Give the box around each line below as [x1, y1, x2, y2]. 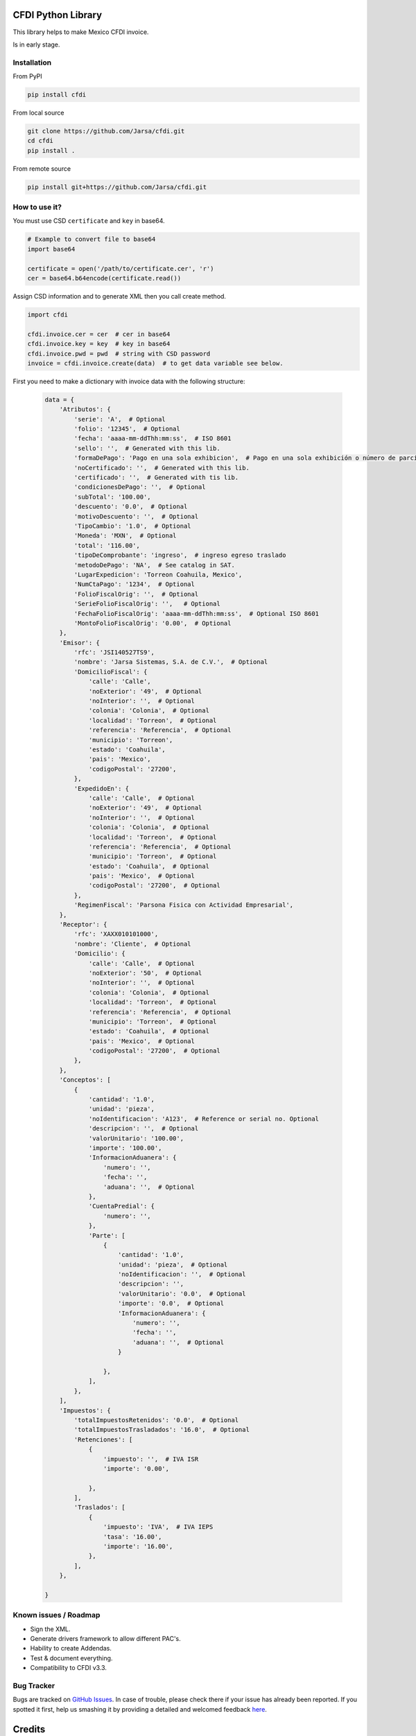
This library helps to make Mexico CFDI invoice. [12, 28, 149, 36]
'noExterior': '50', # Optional [88, 969, 202, 977]
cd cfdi [27, 137, 53, 145]
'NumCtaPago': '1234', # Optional [73, 581, 196, 588]
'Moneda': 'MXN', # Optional [73, 532, 177, 540]
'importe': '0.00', [103, 1464, 170, 1472]
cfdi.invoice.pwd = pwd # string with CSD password [27, 349, 211, 358]
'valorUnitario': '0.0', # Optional [118, 1290, 246, 1298]
